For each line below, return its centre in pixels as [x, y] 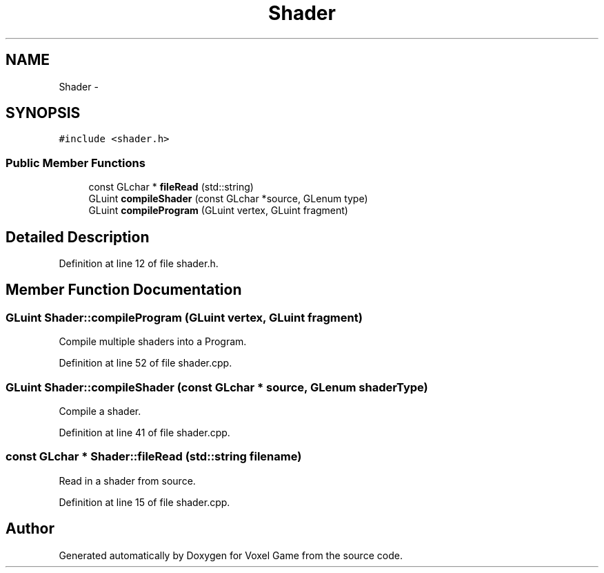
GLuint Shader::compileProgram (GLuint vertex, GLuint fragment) [184, 317]
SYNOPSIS [43, 113]
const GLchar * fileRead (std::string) [171, 187]
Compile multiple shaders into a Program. [153, 342]
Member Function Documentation [124, 290]
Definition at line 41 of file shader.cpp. [144, 433]
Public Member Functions [75, 163]
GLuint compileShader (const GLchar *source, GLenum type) [228, 199]
